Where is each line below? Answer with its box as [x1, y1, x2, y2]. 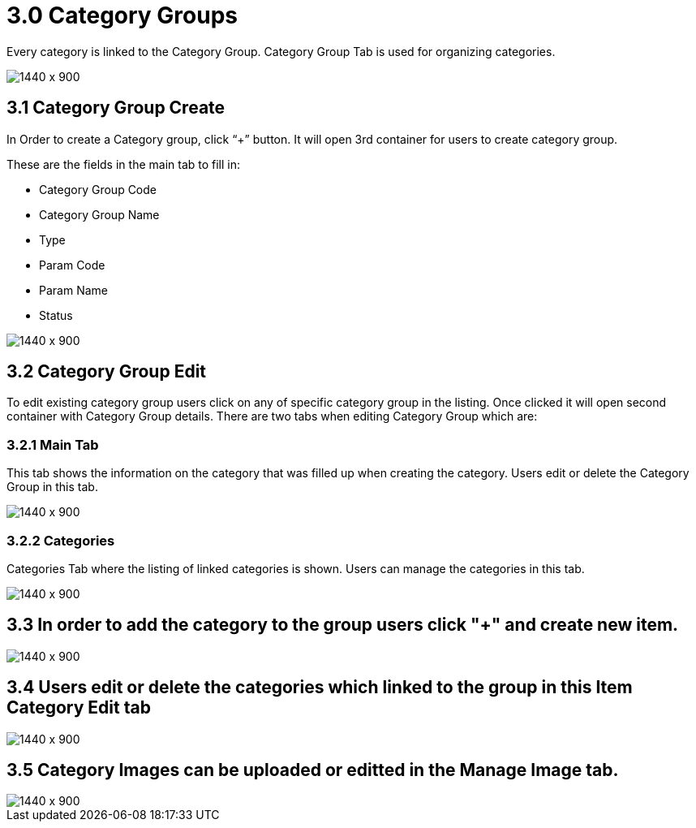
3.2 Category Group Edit [6, 361, 207, 382]
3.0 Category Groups [6, 2, 238, 29]
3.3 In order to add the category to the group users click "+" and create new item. [6, 615, 679, 636]
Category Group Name [39, 207, 160, 222]
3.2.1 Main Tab [6, 436, 99, 453]
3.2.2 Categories [6, 532, 115, 549]
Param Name [39, 282, 108, 297]
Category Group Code [39, 182, 157, 196]
